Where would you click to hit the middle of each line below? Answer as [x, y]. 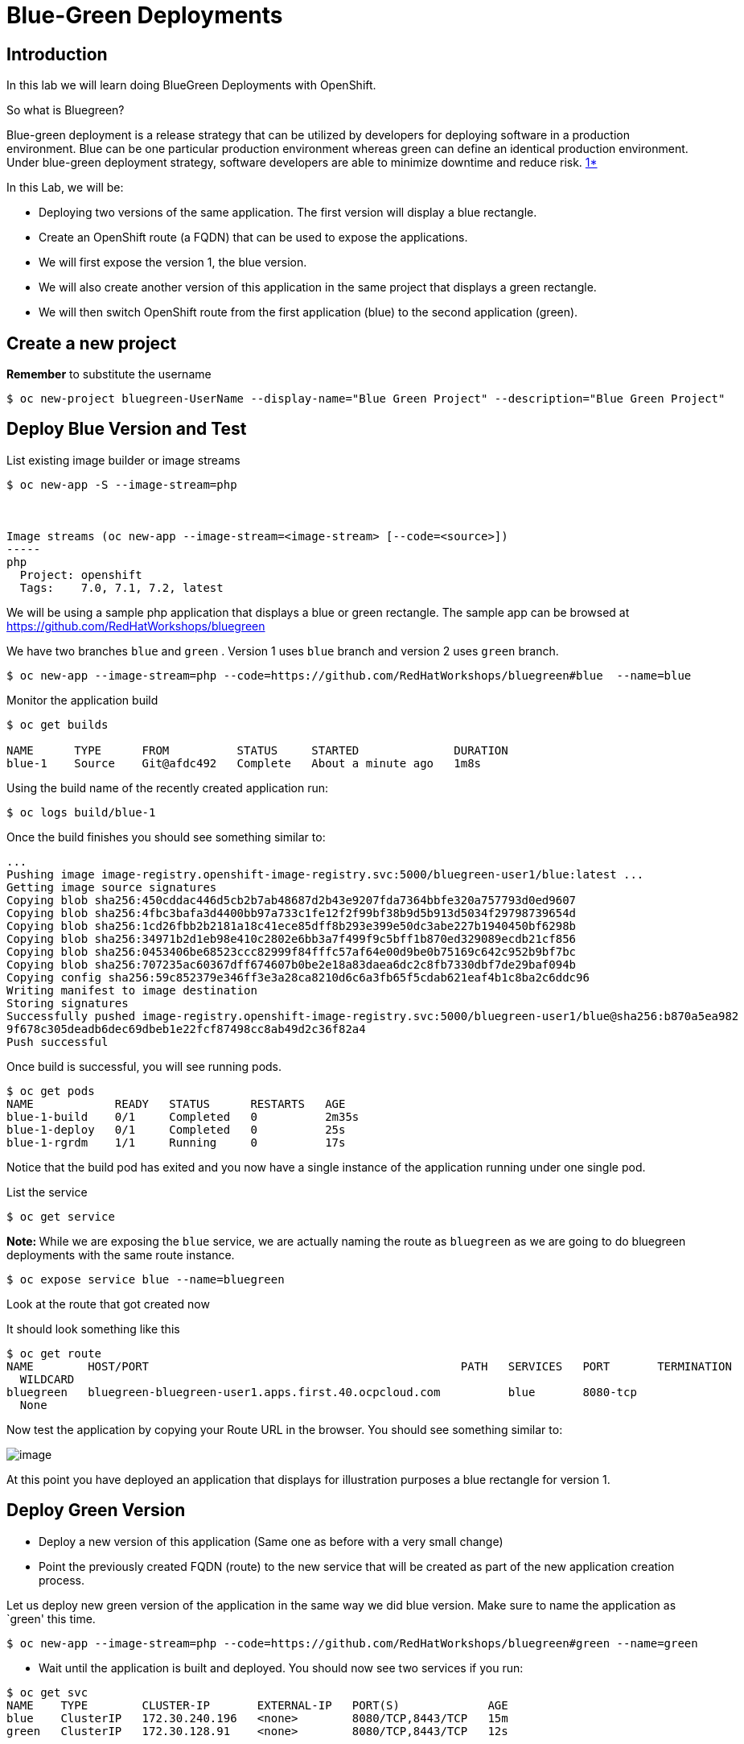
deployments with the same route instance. [121, 1254]
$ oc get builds [58, 724]
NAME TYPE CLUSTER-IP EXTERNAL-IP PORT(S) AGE [257, 1705]
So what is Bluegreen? [66, 110]
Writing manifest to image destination [132, 990]
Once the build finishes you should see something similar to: [166, 837]
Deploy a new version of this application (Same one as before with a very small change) [271, 1541]
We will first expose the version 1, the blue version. [173, 262]
